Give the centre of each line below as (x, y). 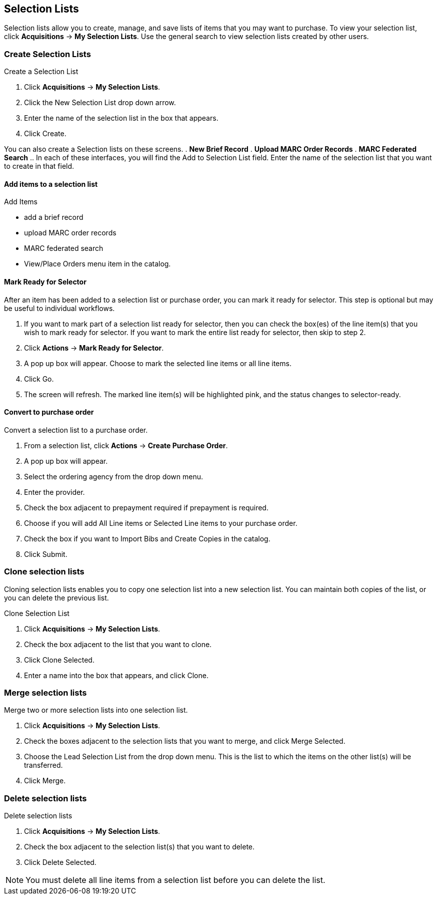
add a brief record (54, 217)
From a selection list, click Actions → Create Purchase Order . (126, 445)
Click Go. (39, 379)
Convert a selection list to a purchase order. (76, 430)
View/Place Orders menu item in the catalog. (97, 264)
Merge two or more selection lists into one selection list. (96, 710)
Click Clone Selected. (59, 660)
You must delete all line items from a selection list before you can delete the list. (175, 880)
